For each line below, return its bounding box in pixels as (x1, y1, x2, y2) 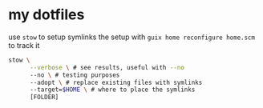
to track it (8, 40, 40, 50)
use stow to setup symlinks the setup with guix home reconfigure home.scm (8, 32, 255, 42)
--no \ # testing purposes (29, 70, 120, 79)
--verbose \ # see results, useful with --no (29, 63, 184, 71)
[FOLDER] (29, 94, 59, 102)
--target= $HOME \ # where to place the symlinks (29, 86, 196, 94)
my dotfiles (8, 6, 85, 24)
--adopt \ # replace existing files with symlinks (29, 78, 203, 86)
